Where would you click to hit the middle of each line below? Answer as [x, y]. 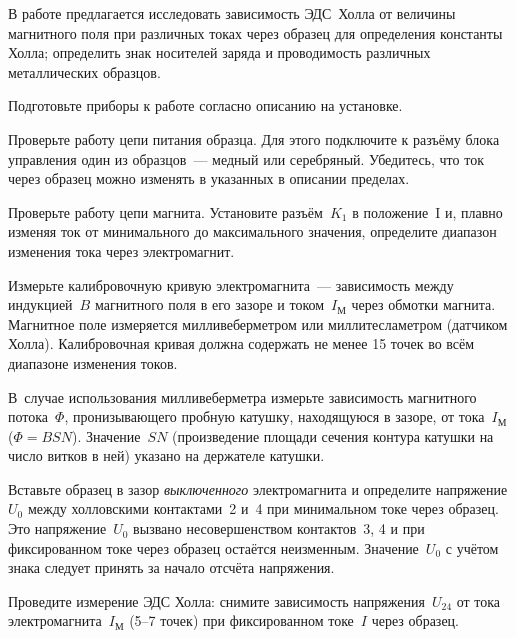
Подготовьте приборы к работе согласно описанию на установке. [205, 105]
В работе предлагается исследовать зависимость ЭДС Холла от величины [232, 13]
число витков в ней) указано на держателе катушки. [166, 455]
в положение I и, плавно [427, 211]
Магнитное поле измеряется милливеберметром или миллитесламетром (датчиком [258, 323]
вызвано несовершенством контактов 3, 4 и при [279, 528]
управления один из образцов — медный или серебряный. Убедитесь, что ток [246, 158]
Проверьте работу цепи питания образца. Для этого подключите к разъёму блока [254, 138]
